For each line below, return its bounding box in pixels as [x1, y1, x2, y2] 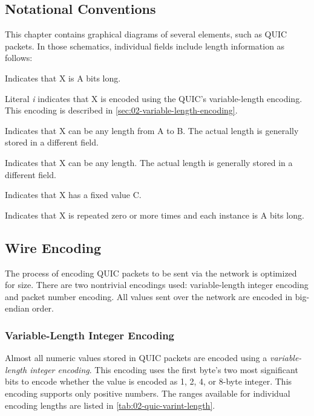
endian [5, 302, 30, 315]
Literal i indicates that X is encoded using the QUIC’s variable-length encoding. [5, 92, 303, 104]
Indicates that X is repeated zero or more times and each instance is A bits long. [5, 208, 304, 221]
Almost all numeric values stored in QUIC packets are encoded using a [5, 351, 267, 364]
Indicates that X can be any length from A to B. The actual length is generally [5, 124, 299, 136]
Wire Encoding [5, 238, 102, 257]
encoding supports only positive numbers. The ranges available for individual [5, 386, 290, 399]
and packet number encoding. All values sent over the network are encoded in [5, 290, 293, 302]
